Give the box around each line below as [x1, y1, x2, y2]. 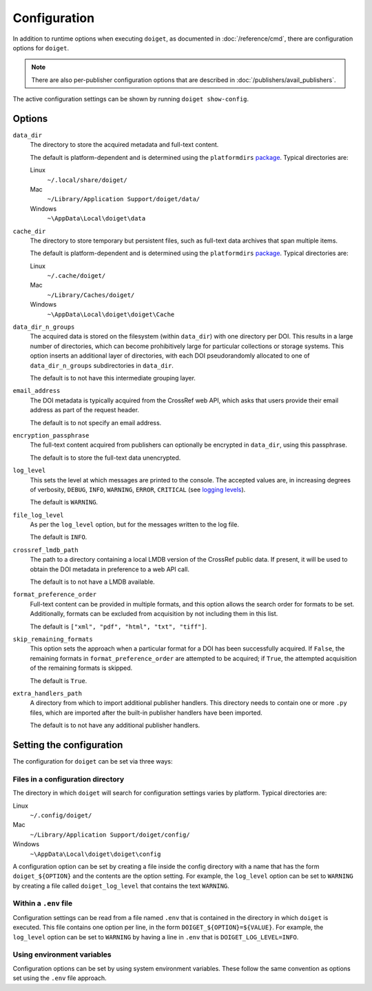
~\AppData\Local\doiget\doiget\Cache [47, 310, 175, 318]
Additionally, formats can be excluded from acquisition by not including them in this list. [30, 610, 278, 618]
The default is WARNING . [30, 498, 99, 507]
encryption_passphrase [12, 431, 90, 439]
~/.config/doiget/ [30, 811, 92, 819]
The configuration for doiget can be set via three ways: [12, 757, 173, 766]
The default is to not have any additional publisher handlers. [30, 721, 200, 730]
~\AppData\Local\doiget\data [47, 214, 146, 223]
